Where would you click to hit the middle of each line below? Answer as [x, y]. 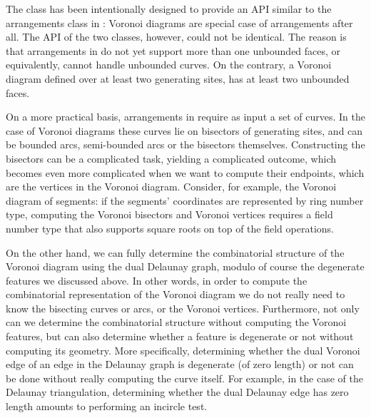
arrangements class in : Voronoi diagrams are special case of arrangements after [179, 22]
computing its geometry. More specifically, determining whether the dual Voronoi [183, 350]
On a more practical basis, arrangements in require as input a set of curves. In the [185, 117]
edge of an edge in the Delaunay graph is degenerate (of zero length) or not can [180, 364]
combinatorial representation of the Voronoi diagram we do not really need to [176, 294]
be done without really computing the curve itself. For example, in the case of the [184, 378]
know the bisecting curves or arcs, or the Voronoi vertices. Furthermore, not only [183, 308]
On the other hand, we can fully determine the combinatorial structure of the [175, 252]
